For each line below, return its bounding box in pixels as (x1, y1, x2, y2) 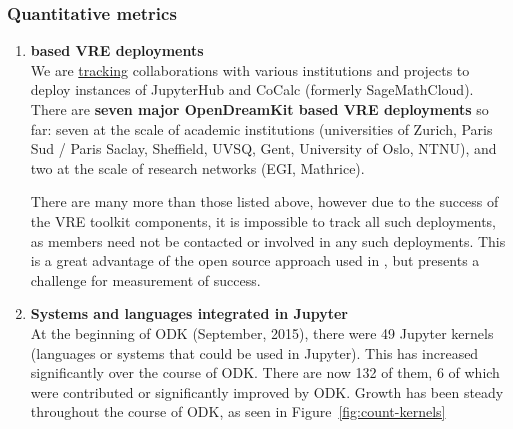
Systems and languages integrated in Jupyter (30, 303, 349, 324)
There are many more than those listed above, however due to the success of (30, 191, 499, 212)
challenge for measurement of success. (30, 269, 261, 290)
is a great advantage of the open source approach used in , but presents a (30, 250, 480, 271)
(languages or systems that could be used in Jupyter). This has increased (30, 342, 479, 363)
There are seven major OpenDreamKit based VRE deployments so (30, 99, 489, 119)
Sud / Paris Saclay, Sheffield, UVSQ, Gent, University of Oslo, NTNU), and (30, 138, 497, 159)
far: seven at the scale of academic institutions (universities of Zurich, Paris (30, 118, 493, 139)
